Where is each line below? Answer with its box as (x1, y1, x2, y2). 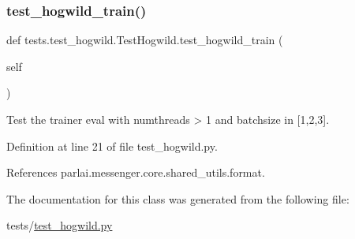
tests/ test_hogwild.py (6, 217, 113, 233)
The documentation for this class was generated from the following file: (6, 190, 349, 207)
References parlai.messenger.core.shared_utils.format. (6, 164, 265, 181)
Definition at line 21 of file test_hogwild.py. (6, 137, 218, 154)
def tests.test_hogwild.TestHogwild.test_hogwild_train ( (6, 32, 283, 48)
